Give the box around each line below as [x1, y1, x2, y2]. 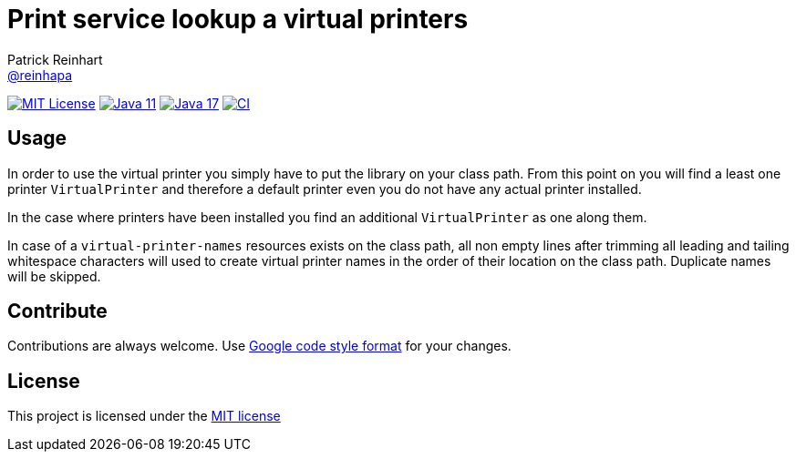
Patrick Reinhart [7, 51, 103, 67]
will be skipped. [7, 268, 101, 284]
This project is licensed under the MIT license [7, 408, 281, 424]
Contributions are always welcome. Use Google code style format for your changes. [7, 338, 512, 354]
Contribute [7, 300, 108, 323]
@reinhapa [7, 66, 73, 83]
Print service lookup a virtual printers [7, 4, 469, 35]
